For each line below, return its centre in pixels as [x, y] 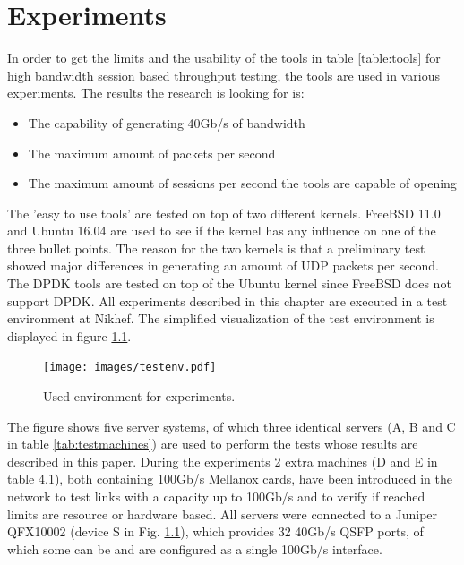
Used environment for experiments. [139, 396]
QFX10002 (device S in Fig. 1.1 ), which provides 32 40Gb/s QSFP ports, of [215, 531]
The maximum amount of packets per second [152, 153]
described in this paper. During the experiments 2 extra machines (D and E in [223, 461]
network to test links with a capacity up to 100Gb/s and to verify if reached [216, 497]
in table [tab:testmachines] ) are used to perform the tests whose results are [213, 444]
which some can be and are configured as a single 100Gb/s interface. [195, 548]
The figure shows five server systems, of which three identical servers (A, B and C [232, 426]
